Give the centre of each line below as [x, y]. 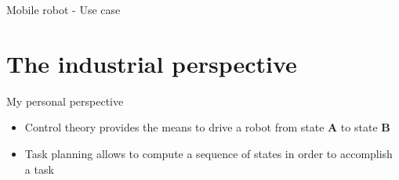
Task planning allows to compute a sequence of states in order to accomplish [209, 153]
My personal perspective [65, 101]
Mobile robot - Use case [63, 9]
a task [39, 169]
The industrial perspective [152, 63]
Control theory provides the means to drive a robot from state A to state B [207, 127]
